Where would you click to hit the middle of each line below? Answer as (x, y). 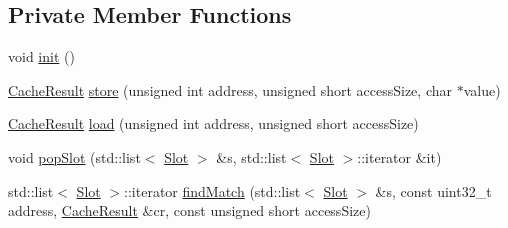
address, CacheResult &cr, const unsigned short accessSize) (189, 210)
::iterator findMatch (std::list (212, 190)
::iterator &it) (399, 156)
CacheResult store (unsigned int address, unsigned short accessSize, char (230, 89)
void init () (41, 56)
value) (482, 89)
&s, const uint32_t (433, 190)
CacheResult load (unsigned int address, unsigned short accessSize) (213, 123)
